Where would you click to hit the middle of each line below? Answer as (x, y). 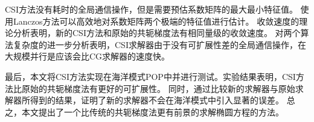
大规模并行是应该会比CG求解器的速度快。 (88, 56)
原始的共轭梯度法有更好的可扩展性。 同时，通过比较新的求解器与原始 (158, 88)
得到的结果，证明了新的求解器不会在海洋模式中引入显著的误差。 (157, 100)
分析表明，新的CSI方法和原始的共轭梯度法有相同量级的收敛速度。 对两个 (157, 33)
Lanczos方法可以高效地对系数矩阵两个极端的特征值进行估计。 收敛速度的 (156, 21)
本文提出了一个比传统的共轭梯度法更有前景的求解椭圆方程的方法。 (152, 111)
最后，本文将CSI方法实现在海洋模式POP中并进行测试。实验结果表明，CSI (150, 76)
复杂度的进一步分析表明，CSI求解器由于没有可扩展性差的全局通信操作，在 (159, 44)
